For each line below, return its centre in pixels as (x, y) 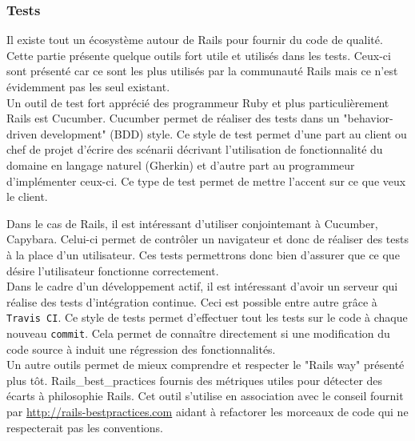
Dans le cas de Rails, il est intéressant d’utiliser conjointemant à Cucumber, (192, 223)
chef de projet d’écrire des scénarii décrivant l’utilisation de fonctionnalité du (195, 149)
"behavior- (368, 118)
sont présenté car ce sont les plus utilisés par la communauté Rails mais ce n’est (202, 71)
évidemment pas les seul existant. (88, 86)
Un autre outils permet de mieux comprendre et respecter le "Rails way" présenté (206, 365)
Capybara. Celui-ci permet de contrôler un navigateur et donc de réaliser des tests (207, 239)
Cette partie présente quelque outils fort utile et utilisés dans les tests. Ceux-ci (199, 55)
